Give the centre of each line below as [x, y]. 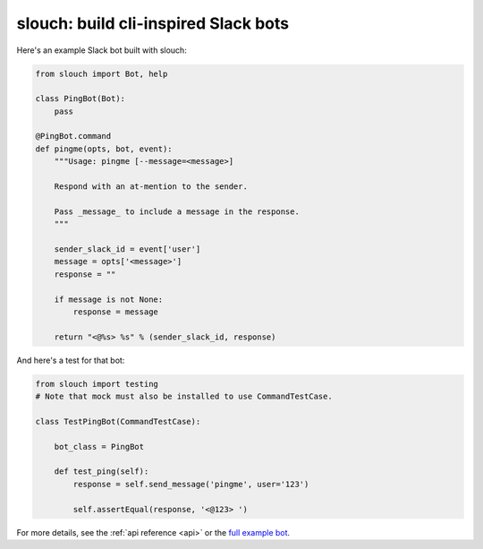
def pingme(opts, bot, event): [104, 149]
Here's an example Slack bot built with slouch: [102, 50]
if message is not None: [109, 299]
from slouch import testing [97, 384]
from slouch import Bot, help [102, 73]
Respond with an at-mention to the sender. [151, 187]
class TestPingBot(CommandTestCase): [118, 421]
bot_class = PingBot [99, 446]
